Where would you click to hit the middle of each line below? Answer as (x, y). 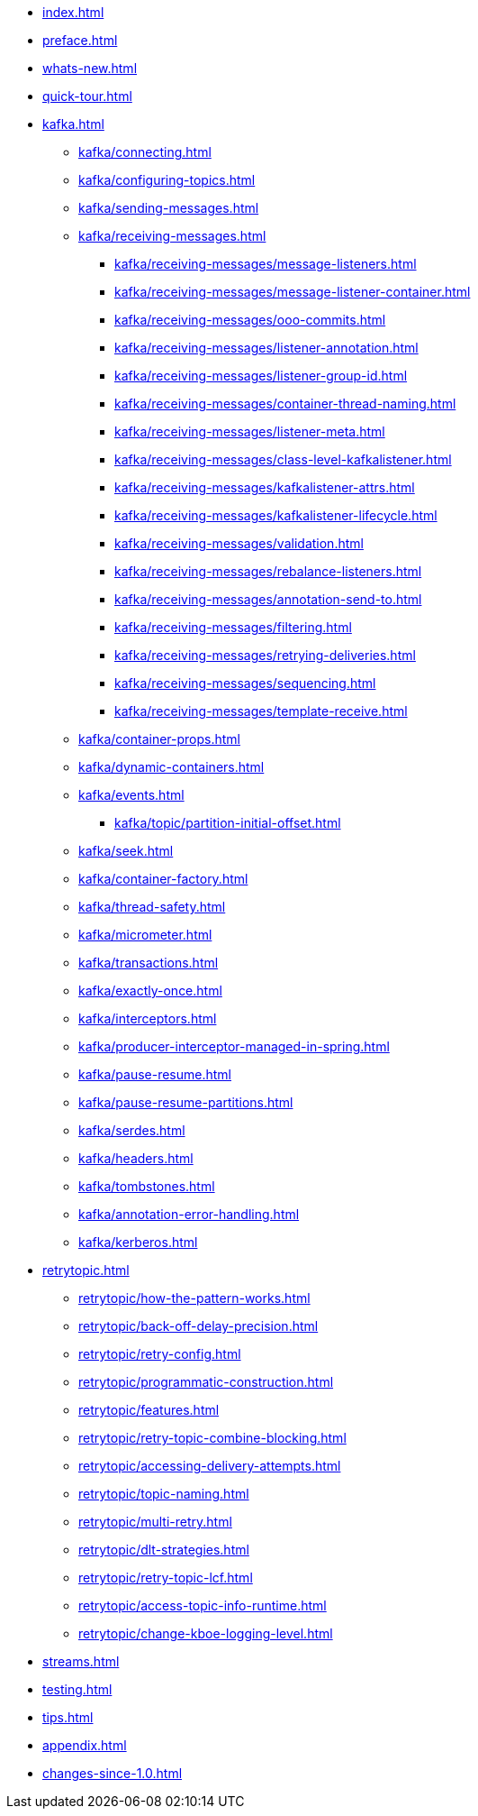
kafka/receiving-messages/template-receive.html (261, 711)
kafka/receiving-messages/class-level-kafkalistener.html (283, 459)
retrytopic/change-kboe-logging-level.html (206, 1633)
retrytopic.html (86, 1270)
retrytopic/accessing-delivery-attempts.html (210, 1466)
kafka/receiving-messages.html (172, 236)
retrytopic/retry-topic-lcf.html (166, 1578)
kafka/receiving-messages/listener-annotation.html (266, 348)
